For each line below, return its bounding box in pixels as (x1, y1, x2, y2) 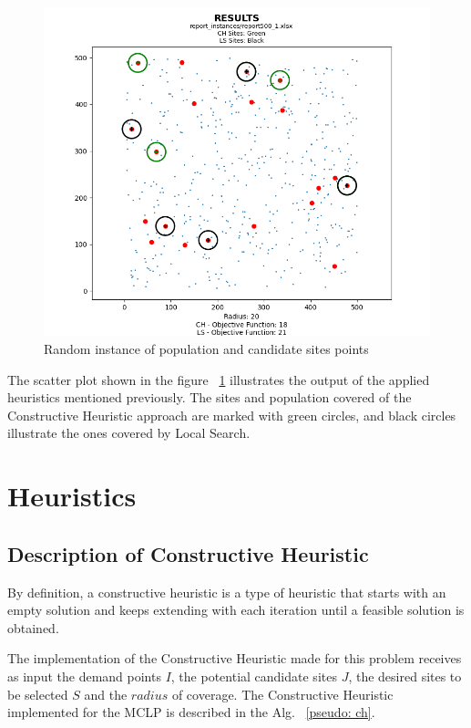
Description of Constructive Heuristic (7, 539, 369, 567)
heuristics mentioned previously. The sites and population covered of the (7, 388, 412, 407)
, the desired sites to (348, 666, 462, 685)
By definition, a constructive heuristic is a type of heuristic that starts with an (7, 582, 446, 601)
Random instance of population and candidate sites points (44, 338, 369, 358)
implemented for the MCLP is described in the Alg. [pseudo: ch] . (7, 702, 375, 722)
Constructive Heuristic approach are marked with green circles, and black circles (7, 405, 456, 424)
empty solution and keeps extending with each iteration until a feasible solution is (7, 600, 465, 619)
